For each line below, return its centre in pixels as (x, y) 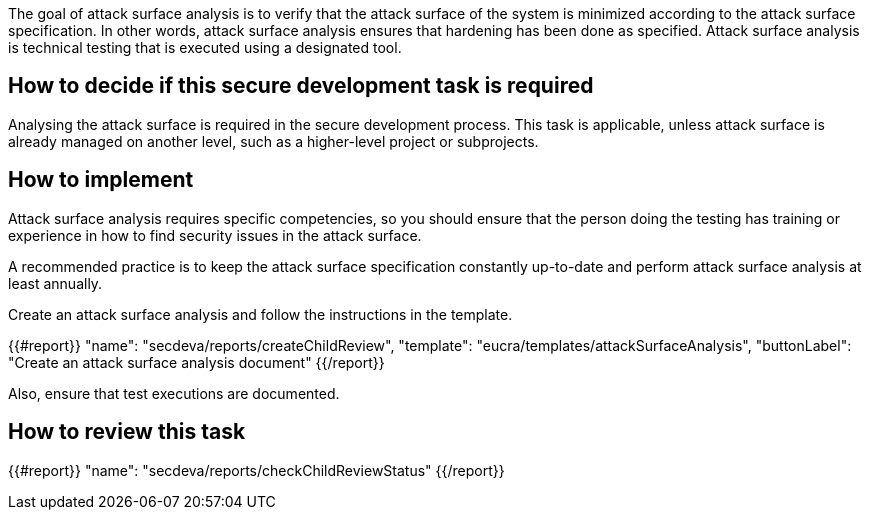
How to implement (101, 180)
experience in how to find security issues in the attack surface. (215, 235)
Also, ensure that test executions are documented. (174, 393)
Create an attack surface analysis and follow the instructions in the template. (260, 314)
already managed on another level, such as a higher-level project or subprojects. (273, 141)
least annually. (55, 283)
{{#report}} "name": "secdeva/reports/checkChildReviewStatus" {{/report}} (256, 470)
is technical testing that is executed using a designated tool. (205, 47)
